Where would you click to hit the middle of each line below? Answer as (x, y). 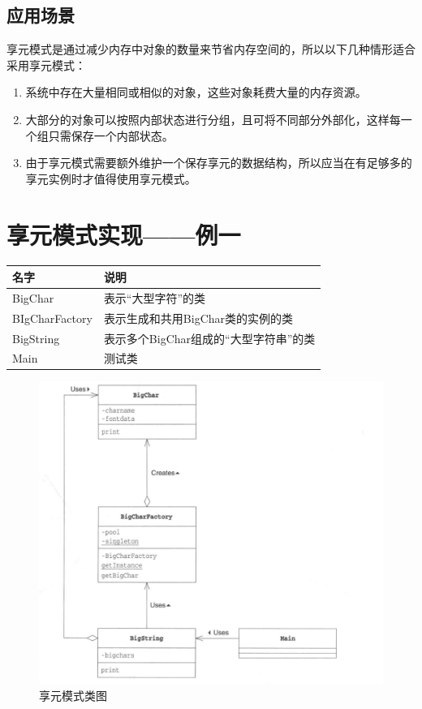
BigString (36, 338)
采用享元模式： (46, 64)
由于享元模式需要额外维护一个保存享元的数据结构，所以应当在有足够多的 (219, 163)
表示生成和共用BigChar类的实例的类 (198, 318)
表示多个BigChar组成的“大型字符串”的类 (209, 338)
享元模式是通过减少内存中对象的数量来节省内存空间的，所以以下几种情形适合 (211, 49)
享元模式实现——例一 (124, 234)
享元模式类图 (73, 695)
